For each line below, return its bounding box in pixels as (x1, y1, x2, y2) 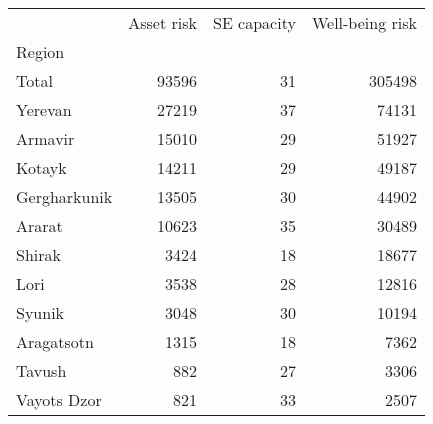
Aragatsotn (16, 330, 94, 353)
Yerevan (16, 98, 72, 121)
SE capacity (213, 11, 296, 34)
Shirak (16, 243, 61, 266)
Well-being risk (311, 11, 417, 34)
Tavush (16, 359, 67, 382)
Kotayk (16, 156, 67, 179)
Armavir (16, 127, 75, 150)
